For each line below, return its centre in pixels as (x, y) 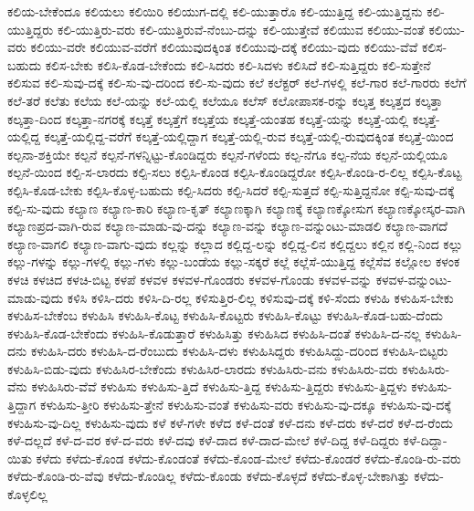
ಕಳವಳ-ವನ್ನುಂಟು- (414, 279)
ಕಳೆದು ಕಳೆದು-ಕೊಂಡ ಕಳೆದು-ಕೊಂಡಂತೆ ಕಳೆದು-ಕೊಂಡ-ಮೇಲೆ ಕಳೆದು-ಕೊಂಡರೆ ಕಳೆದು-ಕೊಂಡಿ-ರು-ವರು (248, 458)
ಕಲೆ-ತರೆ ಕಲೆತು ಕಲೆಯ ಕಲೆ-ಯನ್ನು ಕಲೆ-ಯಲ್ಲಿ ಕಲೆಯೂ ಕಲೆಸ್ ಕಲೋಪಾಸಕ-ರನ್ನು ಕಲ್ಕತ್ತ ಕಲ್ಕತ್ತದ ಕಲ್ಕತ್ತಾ (225, 100)
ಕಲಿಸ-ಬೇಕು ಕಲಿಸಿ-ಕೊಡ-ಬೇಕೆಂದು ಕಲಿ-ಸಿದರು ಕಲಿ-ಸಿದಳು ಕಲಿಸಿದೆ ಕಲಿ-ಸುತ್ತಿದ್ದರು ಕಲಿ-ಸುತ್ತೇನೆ (238, 64)
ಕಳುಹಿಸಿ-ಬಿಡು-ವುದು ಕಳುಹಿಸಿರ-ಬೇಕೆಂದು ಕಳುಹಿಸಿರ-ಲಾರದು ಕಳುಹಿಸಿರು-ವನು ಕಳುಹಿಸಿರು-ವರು (203, 368)
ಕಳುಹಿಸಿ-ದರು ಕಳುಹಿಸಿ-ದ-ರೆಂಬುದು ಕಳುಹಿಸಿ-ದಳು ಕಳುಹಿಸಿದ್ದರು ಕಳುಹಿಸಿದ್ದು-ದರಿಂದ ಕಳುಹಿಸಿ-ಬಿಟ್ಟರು (239, 351)
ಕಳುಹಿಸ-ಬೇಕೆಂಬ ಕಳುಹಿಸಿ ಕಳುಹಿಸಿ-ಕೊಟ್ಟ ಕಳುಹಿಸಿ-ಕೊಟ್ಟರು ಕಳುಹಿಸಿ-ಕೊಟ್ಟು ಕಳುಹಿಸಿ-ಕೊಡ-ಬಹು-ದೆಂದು (225, 315)
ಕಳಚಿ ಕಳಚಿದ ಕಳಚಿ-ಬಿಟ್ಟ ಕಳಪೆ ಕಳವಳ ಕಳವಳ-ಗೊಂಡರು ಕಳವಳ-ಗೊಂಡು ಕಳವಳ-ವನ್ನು (190, 279)
